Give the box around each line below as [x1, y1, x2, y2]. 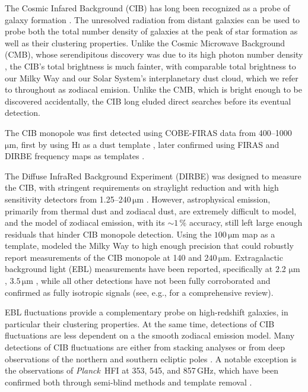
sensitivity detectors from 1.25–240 [5, 192, 131, 205]
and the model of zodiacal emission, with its [5, 216, 165, 229]
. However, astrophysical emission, [146, 192, 271, 205]
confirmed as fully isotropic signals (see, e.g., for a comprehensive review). [5, 286, 274, 298]
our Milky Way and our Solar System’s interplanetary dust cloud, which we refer [5, 71, 299, 84]
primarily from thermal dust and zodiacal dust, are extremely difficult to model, [5, 204, 297, 217]
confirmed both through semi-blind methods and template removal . [5, 375, 252, 388]
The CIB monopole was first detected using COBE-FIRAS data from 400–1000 [5, 126, 292, 138]
